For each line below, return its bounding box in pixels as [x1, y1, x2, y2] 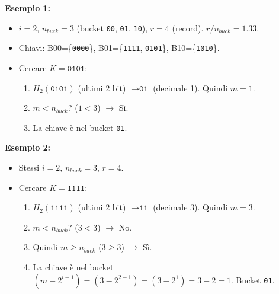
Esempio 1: [5, 2, 51, 14]
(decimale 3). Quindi [153, 201, 228, 213]
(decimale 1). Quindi [153, 81, 228, 94]
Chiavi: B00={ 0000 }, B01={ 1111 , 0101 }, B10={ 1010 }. [18, 41, 220, 54]
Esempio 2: [5, 141, 51, 154]
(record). [172, 21, 204, 34]
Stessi [18, 161, 40, 173]
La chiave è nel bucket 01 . [33, 121, 127, 133]
